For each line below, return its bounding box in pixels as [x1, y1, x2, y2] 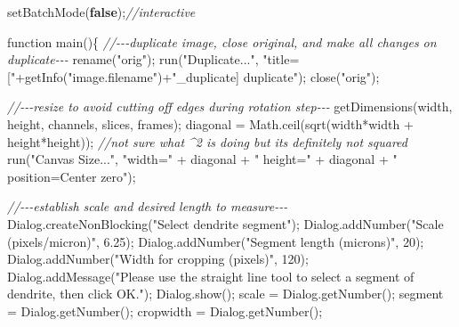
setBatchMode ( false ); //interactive [7, 3, 196, 20]
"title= [262, 50, 300, 69]
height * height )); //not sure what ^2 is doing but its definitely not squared [7, 132, 408, 151]
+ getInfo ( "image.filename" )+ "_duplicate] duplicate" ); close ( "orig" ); [15, 67, 380, 86]
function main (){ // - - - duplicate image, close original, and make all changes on [7, 32, 437, 51]
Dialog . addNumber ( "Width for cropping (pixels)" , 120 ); [7, 249, 309, 268]
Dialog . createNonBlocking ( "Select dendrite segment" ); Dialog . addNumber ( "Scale [7, 214, 444, 233]
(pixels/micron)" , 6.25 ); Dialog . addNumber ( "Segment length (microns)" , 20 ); [7, 232, 424, 250]
